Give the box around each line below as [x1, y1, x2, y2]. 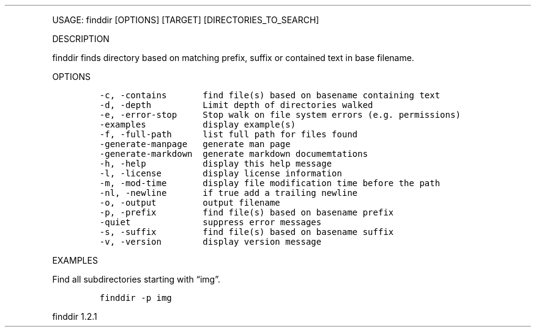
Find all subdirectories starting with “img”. [52, 274, 220, 284]
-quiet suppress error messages [99, 217, 322, 227]
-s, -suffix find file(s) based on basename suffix [99, 227, 394, 237]
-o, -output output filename [99, 198, 280, 208]
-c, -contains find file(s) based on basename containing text [99, 90, 441, 100]
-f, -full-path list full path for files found [99, 129, 358, 139]
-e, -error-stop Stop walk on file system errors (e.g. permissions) [99, 110, 461, 120]
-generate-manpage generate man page [99, 139, 291, 149]
